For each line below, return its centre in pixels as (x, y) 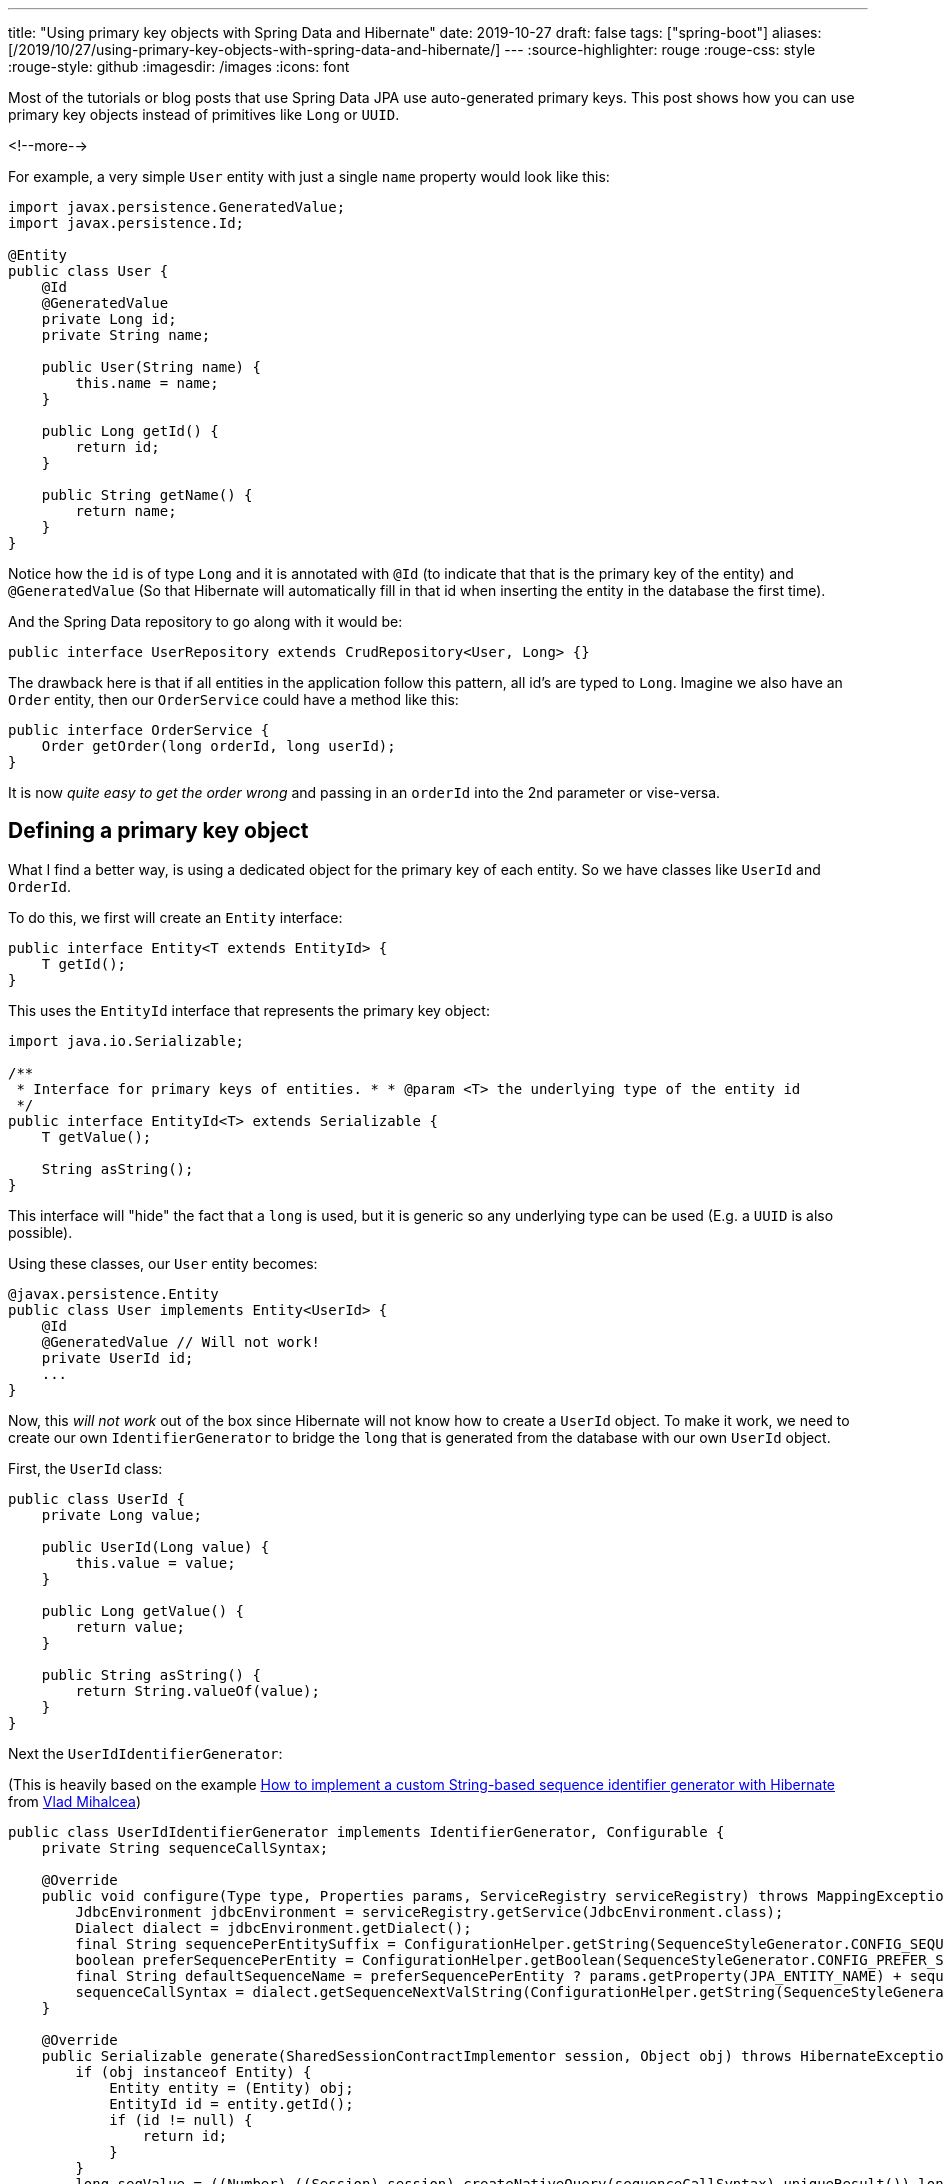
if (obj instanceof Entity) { (193, 2071)
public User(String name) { (151, 367)
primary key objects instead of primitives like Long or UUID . (204, 114)
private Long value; (121, 1514)
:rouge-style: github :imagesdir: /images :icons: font (179, 66)
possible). (40, 1232)
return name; (126, 511)
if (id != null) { (181, 2119)
